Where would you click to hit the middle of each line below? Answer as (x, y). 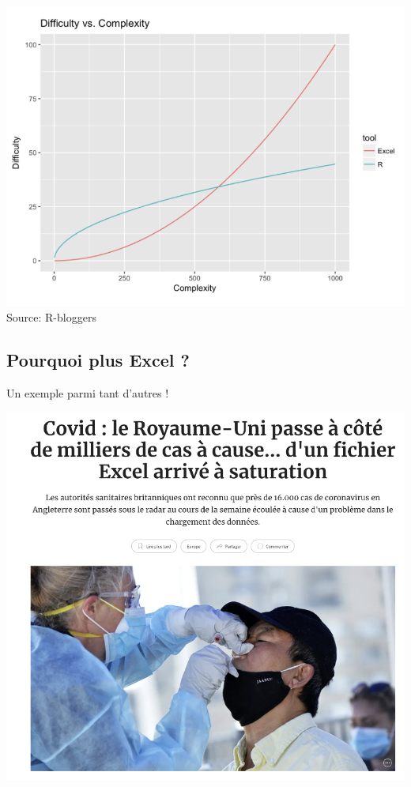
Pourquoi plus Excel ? (98, 360)
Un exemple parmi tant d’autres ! (88, 393)
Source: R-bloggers (51, 317)
